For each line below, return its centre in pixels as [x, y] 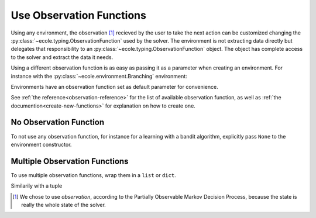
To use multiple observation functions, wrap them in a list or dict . [93, 175]
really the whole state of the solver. [64, 205]
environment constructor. [41, 144]
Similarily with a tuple [37, 186]
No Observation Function [58, 122]
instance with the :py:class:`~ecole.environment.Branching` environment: [99, 76]
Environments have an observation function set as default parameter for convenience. [115, 86]
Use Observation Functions [78, 15]
